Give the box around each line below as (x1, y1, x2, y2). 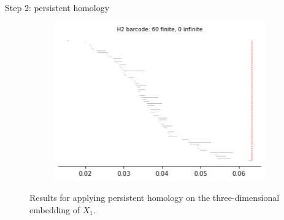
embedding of (29, 203, 80, 216)
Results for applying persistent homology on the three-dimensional (29, 191, 280, 204)
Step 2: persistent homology (5, 1, 110, 14)
